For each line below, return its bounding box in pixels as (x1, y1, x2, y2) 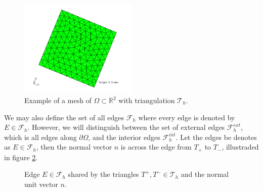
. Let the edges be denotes (176, 131, 257, 142)
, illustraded (222, 141, 259, 152)
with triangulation (118, 95, 175, 106)
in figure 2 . (4, 152, 38, 162)
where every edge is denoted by (138, 112, 235, 122)
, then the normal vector (36, 141, 112, 152)
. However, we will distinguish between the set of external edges (27, 122, 225, 132)
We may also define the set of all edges (4, 112, 124, 122)
